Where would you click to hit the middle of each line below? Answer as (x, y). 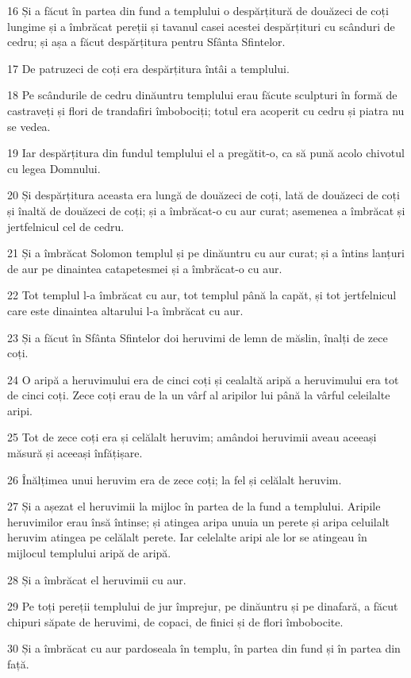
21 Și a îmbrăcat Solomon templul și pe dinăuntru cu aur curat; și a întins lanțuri (206, 253)
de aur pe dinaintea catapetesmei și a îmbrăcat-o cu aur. (145, 268)
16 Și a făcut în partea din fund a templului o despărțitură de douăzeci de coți (198, 10)
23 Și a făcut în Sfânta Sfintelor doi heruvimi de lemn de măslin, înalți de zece (198, 337)
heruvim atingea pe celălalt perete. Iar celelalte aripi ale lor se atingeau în (187, 537)
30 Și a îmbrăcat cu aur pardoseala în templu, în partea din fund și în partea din (204, 648)
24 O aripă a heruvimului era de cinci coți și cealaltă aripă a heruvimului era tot (203, 379)
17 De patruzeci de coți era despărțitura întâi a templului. (148, 68)
